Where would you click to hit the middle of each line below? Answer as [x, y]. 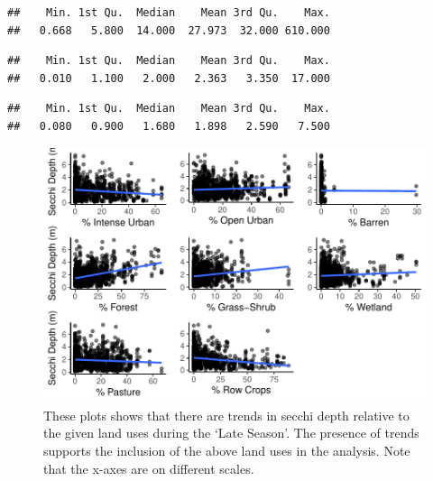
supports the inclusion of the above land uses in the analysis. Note [227, 450]
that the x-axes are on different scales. [149, 468]
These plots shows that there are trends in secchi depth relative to [226, 415]
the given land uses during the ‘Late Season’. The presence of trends [231, 433]
